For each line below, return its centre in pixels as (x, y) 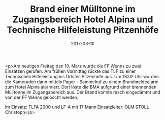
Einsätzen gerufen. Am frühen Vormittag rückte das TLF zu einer (71, 71)
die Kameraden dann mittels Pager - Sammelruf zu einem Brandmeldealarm (82, 82)
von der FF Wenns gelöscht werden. (42, 97)
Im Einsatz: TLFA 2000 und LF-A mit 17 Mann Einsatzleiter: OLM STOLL (77, 107)
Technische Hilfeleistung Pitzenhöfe (83, 30)
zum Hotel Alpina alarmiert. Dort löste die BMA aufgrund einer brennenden (81, 87)
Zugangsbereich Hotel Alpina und (83, 19)
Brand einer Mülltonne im (83, 9)
